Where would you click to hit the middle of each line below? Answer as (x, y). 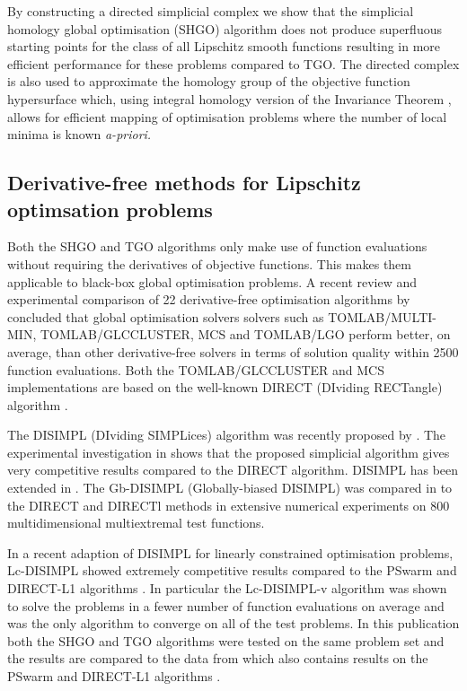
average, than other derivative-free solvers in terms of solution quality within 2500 (233, 351)
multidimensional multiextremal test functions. (136, 523)
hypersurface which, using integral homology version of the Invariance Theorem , (229, 98)
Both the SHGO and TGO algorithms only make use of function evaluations (217, 246)
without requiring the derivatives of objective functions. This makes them (209, 263)
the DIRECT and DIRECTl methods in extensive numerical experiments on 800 (229, 505)
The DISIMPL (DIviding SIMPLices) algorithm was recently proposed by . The (227, 435)
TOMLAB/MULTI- (382, 316)
